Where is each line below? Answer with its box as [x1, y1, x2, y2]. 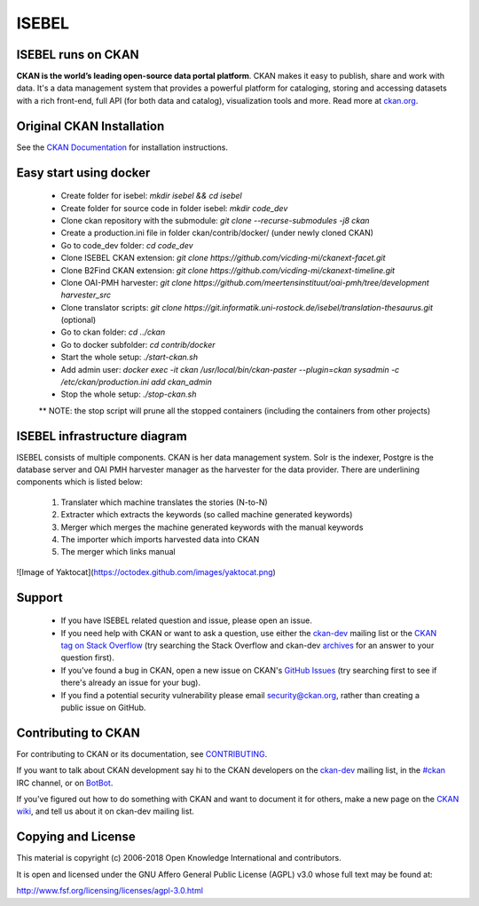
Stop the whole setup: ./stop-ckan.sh [60, 389, 197, 399]
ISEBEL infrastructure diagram [16, 429, 188, 444]
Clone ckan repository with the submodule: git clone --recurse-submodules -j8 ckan [60, 215, 370, 225]
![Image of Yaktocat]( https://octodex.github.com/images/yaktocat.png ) [16, 566, 277, 577]
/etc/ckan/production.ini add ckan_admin [60, 377, 212, 388]
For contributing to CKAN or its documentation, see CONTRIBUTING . [16, 748, 268, 759]
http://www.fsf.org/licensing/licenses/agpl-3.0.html [16, 886, 204, 896]
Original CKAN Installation [16, 118, 165, 133]
